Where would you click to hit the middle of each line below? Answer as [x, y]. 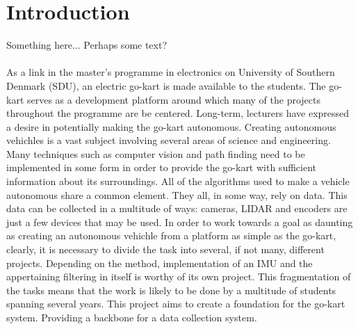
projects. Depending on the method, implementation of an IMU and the [160, 263]
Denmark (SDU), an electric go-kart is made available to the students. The [166, 85]
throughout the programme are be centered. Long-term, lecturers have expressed [178, 113]
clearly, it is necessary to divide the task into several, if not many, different [165, 249]
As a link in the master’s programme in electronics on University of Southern [171, 72]
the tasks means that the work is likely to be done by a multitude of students [171, 290]
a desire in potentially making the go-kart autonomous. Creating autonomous [171, 126]
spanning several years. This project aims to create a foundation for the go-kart [176, 304]
